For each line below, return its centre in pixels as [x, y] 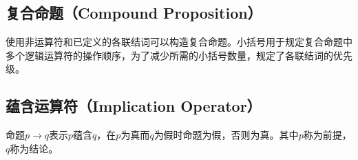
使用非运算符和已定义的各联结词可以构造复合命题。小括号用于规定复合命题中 [179, 42]
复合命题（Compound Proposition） [134, 13]
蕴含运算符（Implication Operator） [134, 106]
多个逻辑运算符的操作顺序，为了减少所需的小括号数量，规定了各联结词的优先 [179, 55]
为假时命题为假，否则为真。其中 [226, 135]
